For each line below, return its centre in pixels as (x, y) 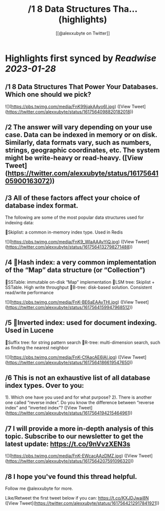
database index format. (42, 205)
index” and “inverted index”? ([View (41, 408)
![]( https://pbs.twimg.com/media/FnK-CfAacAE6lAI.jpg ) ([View (68, 357)
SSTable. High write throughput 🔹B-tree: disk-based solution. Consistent (79, 287)
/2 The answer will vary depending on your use (79, 127)
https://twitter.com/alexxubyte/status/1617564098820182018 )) (70, 111)
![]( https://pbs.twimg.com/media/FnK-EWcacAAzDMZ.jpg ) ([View (71, 456)
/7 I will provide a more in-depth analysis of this (79, 428)
